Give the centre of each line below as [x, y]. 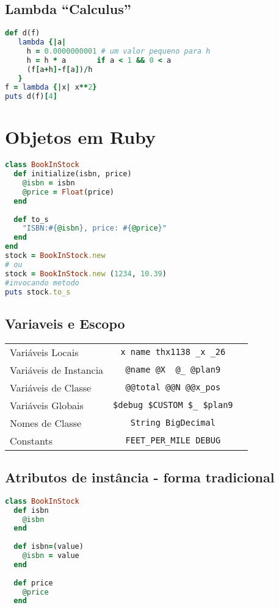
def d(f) [23, 33]
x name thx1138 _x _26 [173, 352]
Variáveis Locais [44, 352]
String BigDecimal [173, 423]
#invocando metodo [42, 283]
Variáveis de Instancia [57, 370]
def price [33, 583]
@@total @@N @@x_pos [173, 388]
